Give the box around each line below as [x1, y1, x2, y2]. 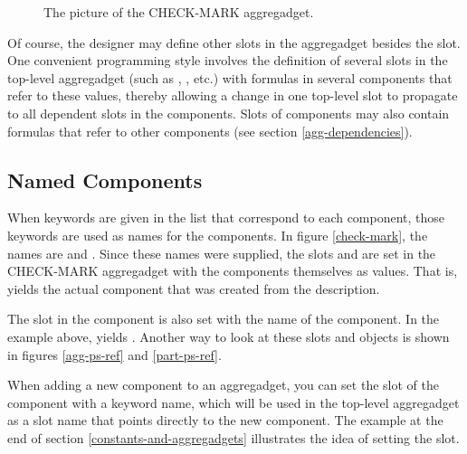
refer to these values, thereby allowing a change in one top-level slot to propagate [7, 86, 458, 105]
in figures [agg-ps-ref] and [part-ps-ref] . [7, 345, 222, 364]
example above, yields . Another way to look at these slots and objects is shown [7, 326, 450, 345]
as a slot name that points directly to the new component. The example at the [7, 411, 443, 430]
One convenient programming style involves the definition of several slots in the [7, 51, 448, 70]
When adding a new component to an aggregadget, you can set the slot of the [7, 375, 439, 394]
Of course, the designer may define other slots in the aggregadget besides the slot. [7, 33, 461, 52]
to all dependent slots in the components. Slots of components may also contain [7, 103, 450, 122]
